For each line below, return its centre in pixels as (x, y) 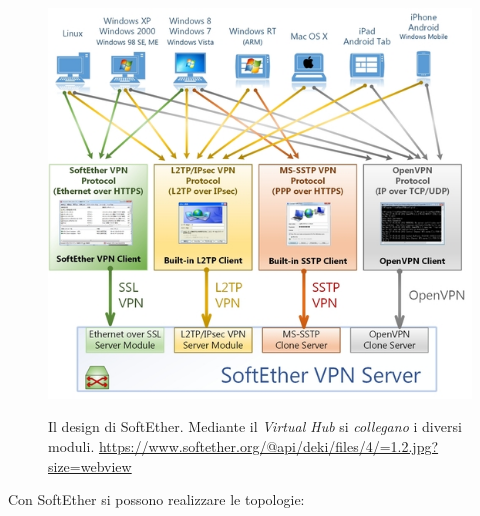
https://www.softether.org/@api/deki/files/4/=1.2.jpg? (268, 446)
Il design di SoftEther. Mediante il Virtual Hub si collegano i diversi (255, 426)
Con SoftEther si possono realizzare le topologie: (156, 499)
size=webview (90, 465)
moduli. (71, 446)
